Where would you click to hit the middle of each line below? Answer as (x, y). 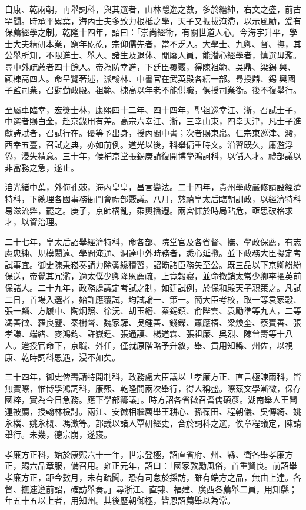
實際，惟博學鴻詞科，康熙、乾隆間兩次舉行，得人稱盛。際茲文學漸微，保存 (157, 388)
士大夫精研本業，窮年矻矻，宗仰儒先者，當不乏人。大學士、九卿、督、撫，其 (153, 43)
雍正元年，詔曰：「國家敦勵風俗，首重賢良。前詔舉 (200, 466)
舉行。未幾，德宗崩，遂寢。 (58, 434)
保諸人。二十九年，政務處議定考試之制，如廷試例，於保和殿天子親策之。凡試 (153, 288)
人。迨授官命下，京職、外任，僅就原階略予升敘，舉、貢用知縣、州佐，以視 (149, 345)
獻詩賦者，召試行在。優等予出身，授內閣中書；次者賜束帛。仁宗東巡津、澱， (153, 132)
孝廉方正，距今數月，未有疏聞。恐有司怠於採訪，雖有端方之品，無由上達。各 (153, 477)
